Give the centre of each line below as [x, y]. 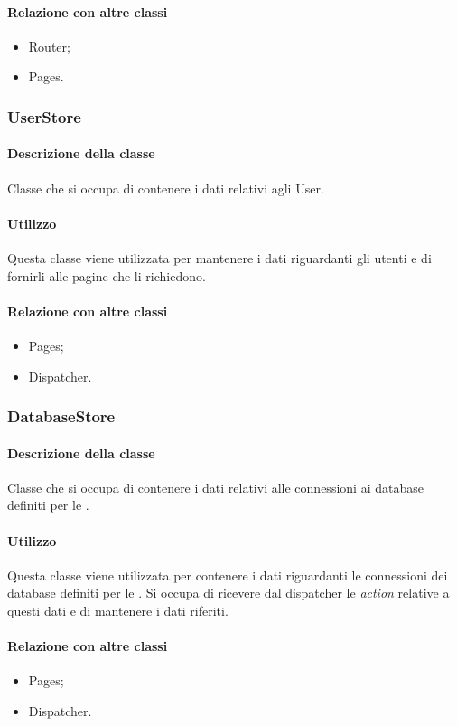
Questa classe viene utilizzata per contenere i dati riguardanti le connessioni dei [228, 575]
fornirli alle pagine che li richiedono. [107, 275]
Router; [49, 46]
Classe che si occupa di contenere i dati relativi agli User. [166, 188]
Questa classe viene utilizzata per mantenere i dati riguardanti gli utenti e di [219, 258]
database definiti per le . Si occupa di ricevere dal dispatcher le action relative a [228, 593]
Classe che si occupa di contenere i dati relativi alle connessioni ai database [215, 487]
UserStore [44, 116]
